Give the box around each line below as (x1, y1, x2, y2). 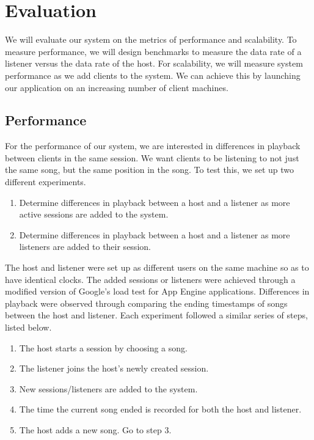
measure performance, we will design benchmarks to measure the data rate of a (5, 45, 302, 57)
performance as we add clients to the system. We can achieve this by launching (5, 68, 301, 81)
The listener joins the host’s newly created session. (19, 362, 209, 375)
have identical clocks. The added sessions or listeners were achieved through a (5, 273, 296, 285)
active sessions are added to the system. (19, 208, 169, 221)
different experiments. (5, 175, 86, 188)
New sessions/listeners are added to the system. (19, 382, 198, 395)
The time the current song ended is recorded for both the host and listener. (19, 403, 302, 416)
